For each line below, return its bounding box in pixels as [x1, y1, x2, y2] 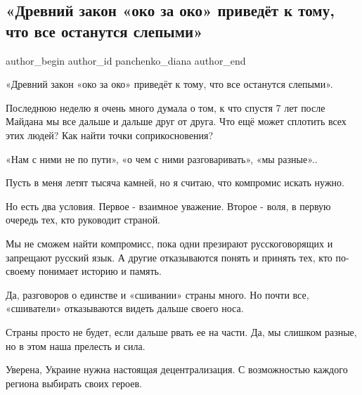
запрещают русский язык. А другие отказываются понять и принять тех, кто [6, 250, 332, 264]
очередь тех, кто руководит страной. [6, 212, 161, 227]
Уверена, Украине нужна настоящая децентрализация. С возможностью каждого [6, 362, 348, 377]
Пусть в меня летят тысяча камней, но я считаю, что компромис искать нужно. [6, 175, 344, 190]
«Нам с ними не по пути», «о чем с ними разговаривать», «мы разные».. [6, 151, 318, 166]
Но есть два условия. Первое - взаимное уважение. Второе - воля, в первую [6, 198, 331, 213]
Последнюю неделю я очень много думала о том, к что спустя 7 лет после [6, 100, 325, 115]
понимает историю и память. [38, 264, 162, 278]
